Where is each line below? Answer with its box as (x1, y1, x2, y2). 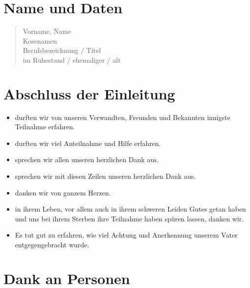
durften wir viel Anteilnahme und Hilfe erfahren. (15, 138, 161, 148)
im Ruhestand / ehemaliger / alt (23, 54, 121, 65)
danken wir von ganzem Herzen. (15, 187, 111, 197)
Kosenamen (23, 35, 57, 46)
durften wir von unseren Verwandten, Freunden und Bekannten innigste (15, 112, 230, 122)
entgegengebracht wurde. (15, 239, 90, 249)
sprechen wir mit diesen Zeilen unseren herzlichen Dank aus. (15, 171, 196, 181)
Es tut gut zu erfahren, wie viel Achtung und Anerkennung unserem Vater (15, 230, 238, 240)
